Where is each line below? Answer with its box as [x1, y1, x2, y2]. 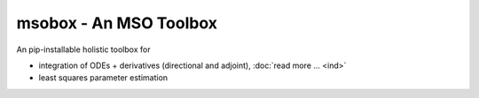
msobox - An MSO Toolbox [16, 13, 217, 33]
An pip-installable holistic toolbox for [16, 44, 151, 55]
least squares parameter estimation [38, 72, 169, 83]
